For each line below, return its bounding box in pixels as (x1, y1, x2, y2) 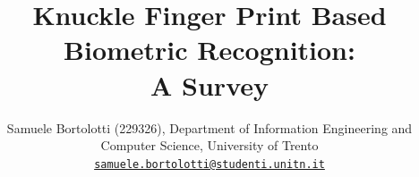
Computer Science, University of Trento (100, 136, 319, 155)
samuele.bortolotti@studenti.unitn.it (94, 157, 325, 171)
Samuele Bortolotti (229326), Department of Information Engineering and (6, 118, 413, 137)
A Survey (150, 66, 269, 103)
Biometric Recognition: (64, 31, 355, 68)
